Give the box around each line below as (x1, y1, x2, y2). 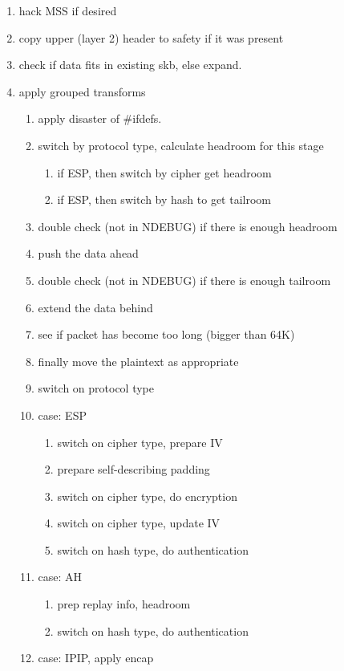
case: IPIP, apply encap (38, 649, 154, 666)
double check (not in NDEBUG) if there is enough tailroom (38, 271, 331, 288)
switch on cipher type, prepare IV (57, 433, 223, 450)
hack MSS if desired (18, 2, 117, 18)
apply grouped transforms (18, 83, 146, 100)
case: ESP (38, 406, 87, 423)
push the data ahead (38, 245, 139, 262)
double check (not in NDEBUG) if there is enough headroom (38, 218, 338, 234)
